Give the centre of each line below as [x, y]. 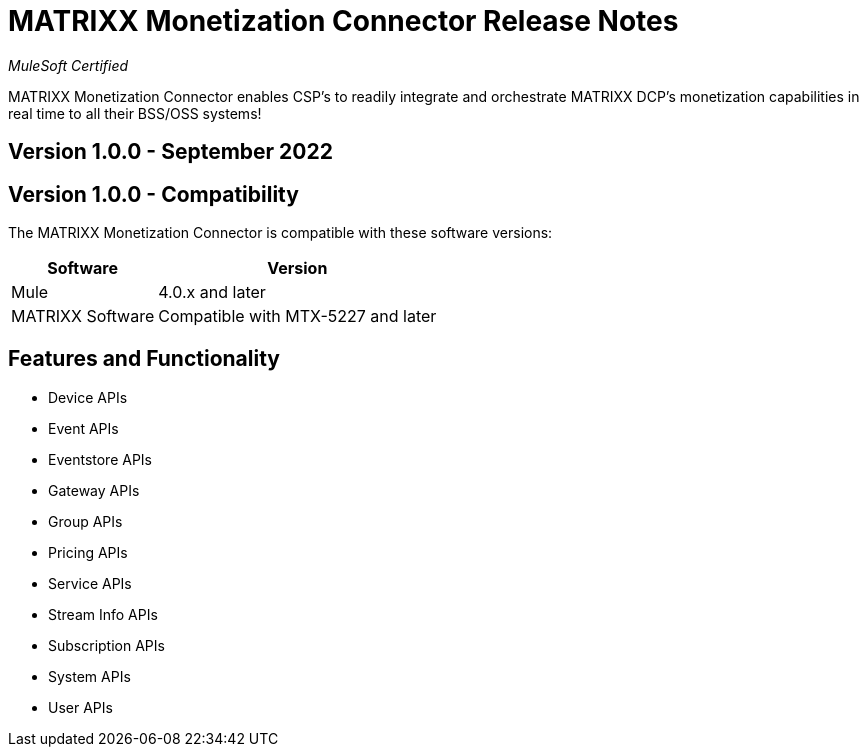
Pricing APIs [88, 552]
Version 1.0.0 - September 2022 [170, 152]
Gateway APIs [94, 490]
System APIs [89, 676]
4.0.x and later [212, 292]
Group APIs [85, 521]
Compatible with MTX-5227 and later [297, 316]
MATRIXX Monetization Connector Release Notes [343, 21]
